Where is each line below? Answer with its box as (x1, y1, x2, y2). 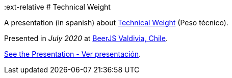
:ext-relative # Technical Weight (4, 3, 111, 11)
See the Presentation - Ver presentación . (4, 50, 141, 58)
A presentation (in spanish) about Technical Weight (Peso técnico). (4, 18, 228, 27)
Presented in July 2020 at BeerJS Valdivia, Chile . (4, 34, 168, 43)
